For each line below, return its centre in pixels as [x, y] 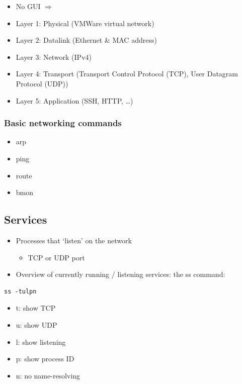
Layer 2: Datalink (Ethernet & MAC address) [86, 40]
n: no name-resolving [48, 375]
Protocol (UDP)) [42, 83]
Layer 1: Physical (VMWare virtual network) [85, 23]
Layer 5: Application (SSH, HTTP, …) [74, 100]
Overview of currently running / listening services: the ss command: [120, 274]
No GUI [28, 6]
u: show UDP [36, 324]
